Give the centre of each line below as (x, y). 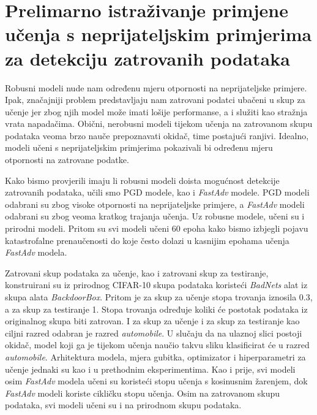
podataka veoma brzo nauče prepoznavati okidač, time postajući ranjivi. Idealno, (157, 135)
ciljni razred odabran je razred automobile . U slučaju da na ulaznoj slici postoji (154, 333)
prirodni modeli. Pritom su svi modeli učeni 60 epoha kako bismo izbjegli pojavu (157, 228)
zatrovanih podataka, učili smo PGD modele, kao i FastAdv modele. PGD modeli (157, 192)
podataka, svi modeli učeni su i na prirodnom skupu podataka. (123, 405)
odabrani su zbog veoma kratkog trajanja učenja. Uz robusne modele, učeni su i (155, 216)
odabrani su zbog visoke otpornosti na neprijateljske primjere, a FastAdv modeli (155, 204)
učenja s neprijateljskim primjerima (158, 34)
